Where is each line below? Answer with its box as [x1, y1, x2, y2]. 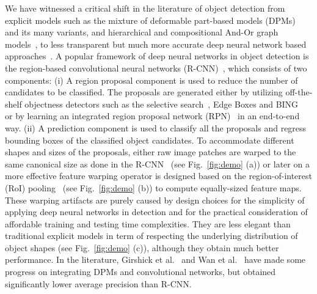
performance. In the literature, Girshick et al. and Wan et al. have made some [5, 253, 306, 266]
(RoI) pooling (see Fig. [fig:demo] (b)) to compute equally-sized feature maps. [5, 181, 302, 194]
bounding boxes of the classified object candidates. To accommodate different [5, 133, 294, 146]
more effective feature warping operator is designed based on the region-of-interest [5, 169, 312, 182]
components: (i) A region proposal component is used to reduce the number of [5, 73, 298, 86]
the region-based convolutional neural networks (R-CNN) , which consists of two [5, 61, 307, 74]
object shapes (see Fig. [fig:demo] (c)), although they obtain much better [5, 241, 279, 254]
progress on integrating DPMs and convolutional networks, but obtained [5, 265, 276, 278]
